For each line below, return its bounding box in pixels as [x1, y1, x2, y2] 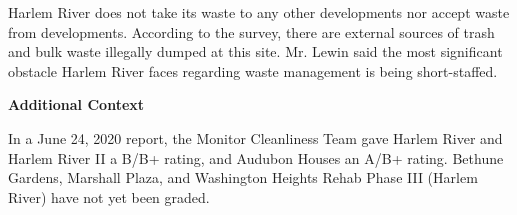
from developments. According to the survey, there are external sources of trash [8, 21, 495, 42]
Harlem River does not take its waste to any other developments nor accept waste [8, 2, 510, 22]
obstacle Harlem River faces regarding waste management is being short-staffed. [8, 60, 498, 81]
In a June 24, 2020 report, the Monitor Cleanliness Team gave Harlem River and [8, 127, 503, 148]
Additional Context [8, 94, 145, 115]
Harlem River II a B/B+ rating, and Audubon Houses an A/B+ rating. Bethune [8, 147, 504, 168]
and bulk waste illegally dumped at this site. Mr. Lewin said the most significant [8, 41, 503, 62]
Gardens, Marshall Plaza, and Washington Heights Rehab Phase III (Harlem [8, 167, 478, 188]
